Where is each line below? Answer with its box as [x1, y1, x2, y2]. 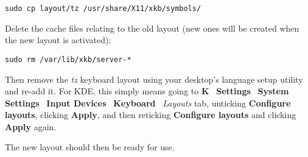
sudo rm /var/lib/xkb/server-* [5, 55, 131, 64]
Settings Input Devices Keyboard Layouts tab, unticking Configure [5, 96, 291, 109]
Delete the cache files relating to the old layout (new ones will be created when [5, 21, 299, 34]
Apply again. [5, 120, 57, 133]
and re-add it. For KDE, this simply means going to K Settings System [5, 85, 289, 97]
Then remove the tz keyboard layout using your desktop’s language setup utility [5, 72, 303, 85]
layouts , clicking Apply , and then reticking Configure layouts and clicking [5, 108, 296, 121]
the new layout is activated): [5, 33, 111, 46]
